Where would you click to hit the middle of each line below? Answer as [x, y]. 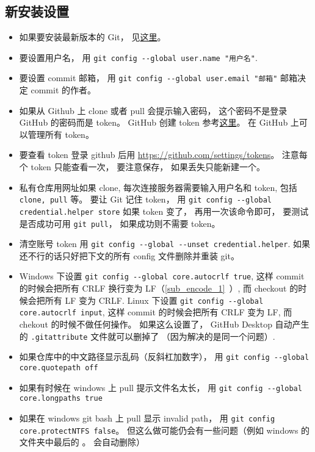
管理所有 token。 [61, 134]
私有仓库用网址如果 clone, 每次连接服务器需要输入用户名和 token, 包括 [158, 187]
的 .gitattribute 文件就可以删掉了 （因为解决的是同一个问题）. [147, 336]
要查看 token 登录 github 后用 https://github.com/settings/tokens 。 [149, 155]
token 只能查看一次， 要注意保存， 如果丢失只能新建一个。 [148, 167]
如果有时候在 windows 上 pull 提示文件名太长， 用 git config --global [161, 387]
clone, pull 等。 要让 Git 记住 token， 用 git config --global [145, 199]
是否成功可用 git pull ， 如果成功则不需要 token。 [120, 223]
